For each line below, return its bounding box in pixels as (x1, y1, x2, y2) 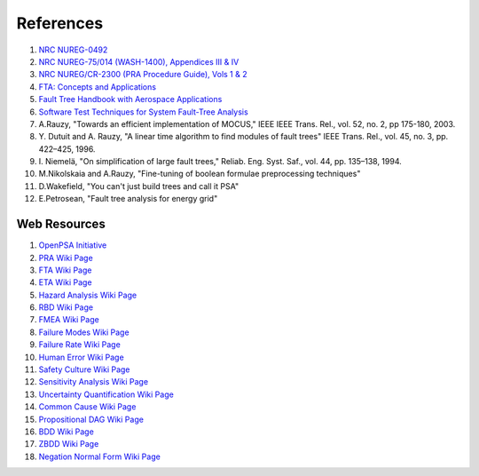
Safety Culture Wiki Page (38, 364, 130, 375)
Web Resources (16, 217, 106, 232)
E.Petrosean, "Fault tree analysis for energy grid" (38, 194, 218, 204)
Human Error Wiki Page (38, 352, 124, 362)
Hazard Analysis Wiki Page (38, 290, 137, 300)
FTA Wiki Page (38, 265, 92, 275)
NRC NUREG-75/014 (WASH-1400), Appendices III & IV (38, 56, 239, 67)
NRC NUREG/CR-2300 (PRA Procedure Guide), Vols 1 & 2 (38, 69, 247, 80)
